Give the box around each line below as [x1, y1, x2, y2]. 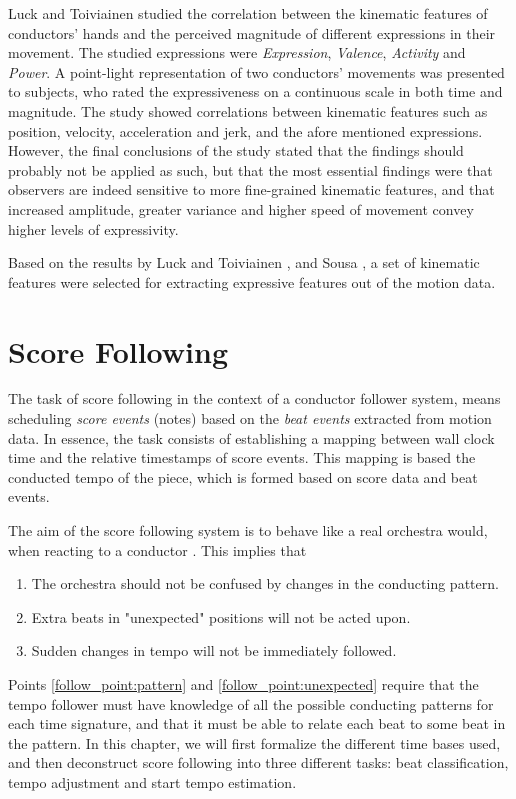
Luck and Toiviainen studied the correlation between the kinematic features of [8, 3, 488, 23]
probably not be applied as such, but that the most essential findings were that [8, 159, 493, 180]
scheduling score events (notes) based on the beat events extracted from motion [8, 408, 492, 429]
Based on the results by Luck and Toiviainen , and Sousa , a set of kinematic [8, 252, 480, 273]
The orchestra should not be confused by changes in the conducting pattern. [31, 573, 499, 594]
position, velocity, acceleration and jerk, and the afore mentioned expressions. [8, 120, 483, 141]
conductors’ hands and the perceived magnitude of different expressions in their [8, 22, 496, 43]
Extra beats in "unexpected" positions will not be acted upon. [31, 606, 411, 627]
